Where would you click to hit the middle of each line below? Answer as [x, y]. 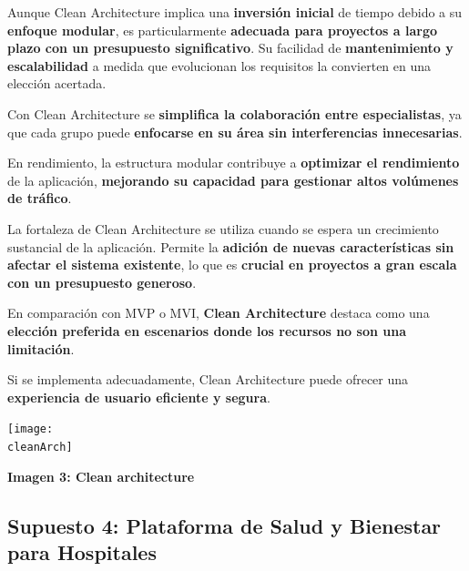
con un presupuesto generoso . [102, 282]
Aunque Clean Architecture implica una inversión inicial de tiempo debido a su [235, 12]
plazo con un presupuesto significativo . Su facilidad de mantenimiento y [230, 48]
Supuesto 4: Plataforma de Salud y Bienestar [224, 525]
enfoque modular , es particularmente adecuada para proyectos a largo [223, 30]
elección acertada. [57, 83]
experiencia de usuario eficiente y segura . [139, 397]
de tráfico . [40, 198]
